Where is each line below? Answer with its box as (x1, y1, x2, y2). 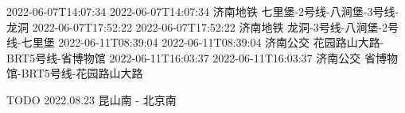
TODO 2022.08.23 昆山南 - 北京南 (6, 91, 177, 107)
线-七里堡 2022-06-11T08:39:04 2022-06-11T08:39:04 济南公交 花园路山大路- (6, 34, 384, 51)
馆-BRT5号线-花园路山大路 (6, 65, 143, 81)
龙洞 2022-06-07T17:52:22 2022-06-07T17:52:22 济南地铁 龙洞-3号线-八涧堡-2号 (6, 18, 399, 35)
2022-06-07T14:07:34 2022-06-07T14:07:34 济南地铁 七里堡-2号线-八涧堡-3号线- (6, 3, 399, 19)
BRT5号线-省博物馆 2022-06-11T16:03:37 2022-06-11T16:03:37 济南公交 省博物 (6, 49, 398, 66)
